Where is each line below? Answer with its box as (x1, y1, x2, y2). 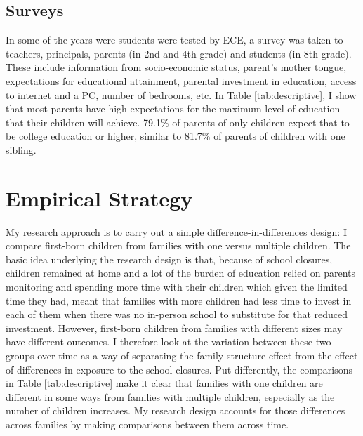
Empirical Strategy (6, 183, 193, 212)
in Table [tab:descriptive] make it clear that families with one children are (6, 376, 323, 390)
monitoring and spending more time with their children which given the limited (6, 279, 348, 294)
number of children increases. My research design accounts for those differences (6, 403, 345, 418)
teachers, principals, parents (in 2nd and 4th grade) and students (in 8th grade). (6, 46, 352, 60)
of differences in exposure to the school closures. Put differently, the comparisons (6, 362, 353, 376)
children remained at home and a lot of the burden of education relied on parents (6, 265, 356, 280)
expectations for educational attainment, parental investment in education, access (6, 73, 357, 88)
